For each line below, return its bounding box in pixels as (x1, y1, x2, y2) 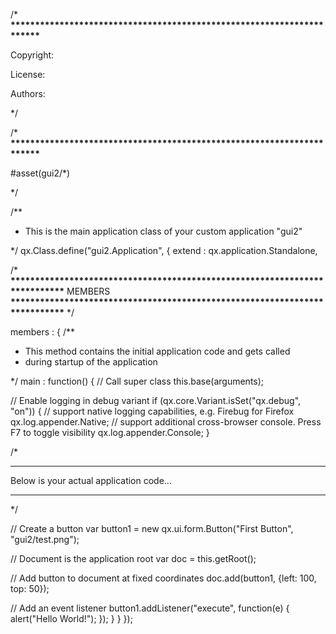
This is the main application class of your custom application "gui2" (24, 225, 303, 237)
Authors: (10, 88, 46, 99)
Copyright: (10, 49, 55, 61)
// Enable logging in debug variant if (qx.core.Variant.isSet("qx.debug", (10, 395, 302, 406)
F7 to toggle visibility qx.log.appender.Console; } (10, 427, 210, 438)
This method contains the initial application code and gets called (24, 345, 291, 357)
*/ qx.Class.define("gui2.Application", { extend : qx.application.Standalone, (10, 245, 318, 256)
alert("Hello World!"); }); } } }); (10, 613, 133, 624)
